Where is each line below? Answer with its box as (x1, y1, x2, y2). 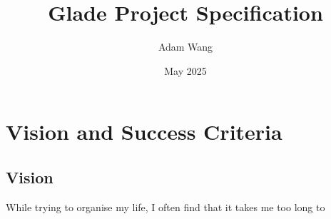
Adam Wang (158, 39, 213, 54)
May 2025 (164, 63, 207, 78)
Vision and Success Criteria (6, 117, 282, 146)
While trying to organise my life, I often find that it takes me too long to (6, 199, 325, 214)
